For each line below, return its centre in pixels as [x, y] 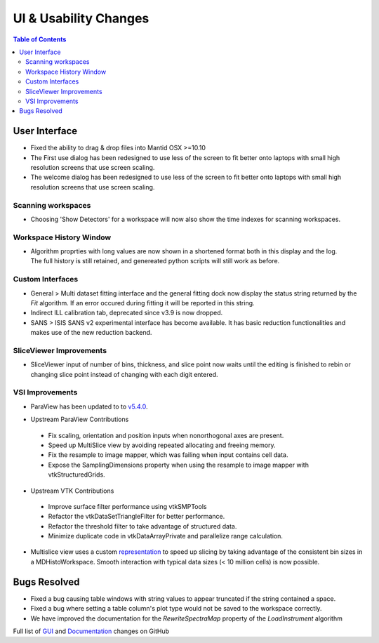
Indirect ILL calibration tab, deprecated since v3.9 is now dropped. [127, 313]
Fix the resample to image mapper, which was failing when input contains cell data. [168, 455]
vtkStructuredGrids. [77, 475]
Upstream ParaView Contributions [80, 419]
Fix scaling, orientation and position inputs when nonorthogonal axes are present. [166, 435]
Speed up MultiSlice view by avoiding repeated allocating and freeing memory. [162, 445]
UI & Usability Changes [81, 18]
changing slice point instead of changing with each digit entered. [124, 374]
